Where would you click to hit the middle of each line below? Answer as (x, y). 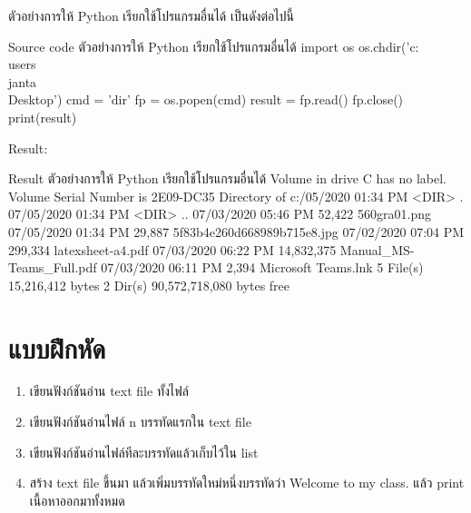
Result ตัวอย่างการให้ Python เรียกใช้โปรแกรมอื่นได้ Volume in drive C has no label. (227, 178)
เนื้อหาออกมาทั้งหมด (77, 500)
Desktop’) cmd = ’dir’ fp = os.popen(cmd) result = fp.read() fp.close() (206, 99)
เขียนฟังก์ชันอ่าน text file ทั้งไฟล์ (109, 391)
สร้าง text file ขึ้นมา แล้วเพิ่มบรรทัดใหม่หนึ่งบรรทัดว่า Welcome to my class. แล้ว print (247, 483)
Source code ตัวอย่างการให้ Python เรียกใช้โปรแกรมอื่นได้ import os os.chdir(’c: (214, 46)
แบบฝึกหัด (57, 347)
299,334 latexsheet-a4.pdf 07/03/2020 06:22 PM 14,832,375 (172, 249)
